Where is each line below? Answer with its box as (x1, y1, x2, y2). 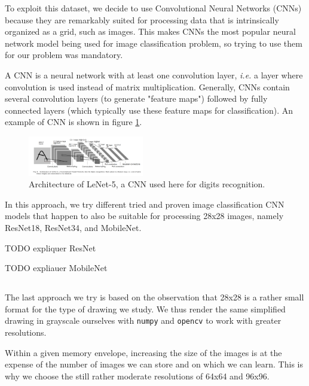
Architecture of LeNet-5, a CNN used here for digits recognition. (29, 178, 265, 190)
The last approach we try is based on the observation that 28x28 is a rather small (5, 291, 304, 303)
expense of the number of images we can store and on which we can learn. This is (5, 358, 303, 370)
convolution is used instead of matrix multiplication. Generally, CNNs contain (5, 80, 290, 93)
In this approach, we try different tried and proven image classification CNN (5, 197, 284, 210)
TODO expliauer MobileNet (5, 262, 108, 274)
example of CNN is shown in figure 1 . (5, 116, 142, 128)
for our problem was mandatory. (5, 48, 123, 61)
